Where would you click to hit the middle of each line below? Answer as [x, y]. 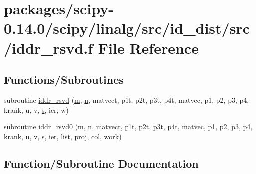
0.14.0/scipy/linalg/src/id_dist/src [127, 28]
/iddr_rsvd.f [49, 47]
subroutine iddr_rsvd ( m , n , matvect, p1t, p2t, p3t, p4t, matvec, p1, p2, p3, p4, [127, 100]
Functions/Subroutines [64, 79]
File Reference [148, 47]
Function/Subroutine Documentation [101, 163]
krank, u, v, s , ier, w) [36, 110]
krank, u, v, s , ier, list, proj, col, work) [63, 136]
